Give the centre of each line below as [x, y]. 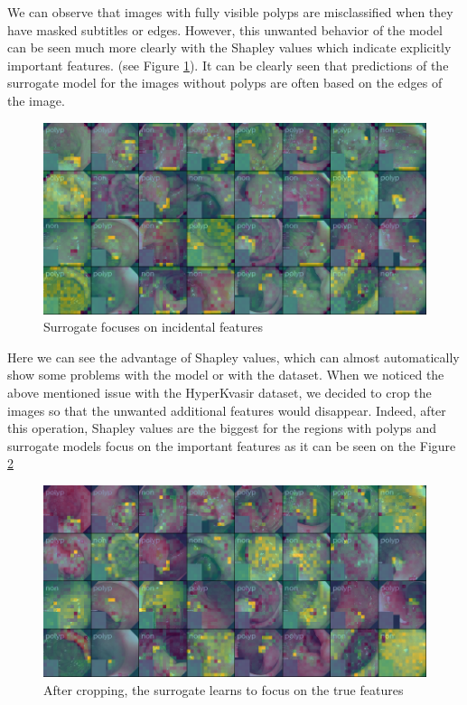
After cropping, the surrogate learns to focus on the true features [224, 689]
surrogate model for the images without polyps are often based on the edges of [225, 83]
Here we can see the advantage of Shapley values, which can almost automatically [233, 357]
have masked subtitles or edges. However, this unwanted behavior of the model [225, 29]
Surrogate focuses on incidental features [154, 327]
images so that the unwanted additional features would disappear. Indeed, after [227, 410]
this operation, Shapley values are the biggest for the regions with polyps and [222, 428]
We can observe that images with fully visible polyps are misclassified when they [230, 12]
